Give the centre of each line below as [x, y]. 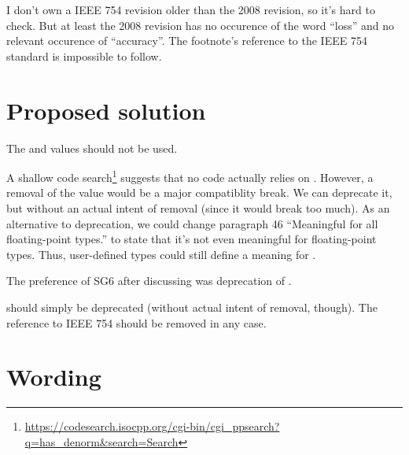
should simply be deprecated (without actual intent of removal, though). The [192, 307]
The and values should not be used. [92, 148]
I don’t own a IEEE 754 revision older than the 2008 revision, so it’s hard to [191, 9]
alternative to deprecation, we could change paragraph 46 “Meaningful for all [192, 223]
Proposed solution [106, 110]
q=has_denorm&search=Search [101, 441]
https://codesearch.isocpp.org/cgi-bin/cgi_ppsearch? [152, 426]
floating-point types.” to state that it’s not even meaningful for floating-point [192, 239]
